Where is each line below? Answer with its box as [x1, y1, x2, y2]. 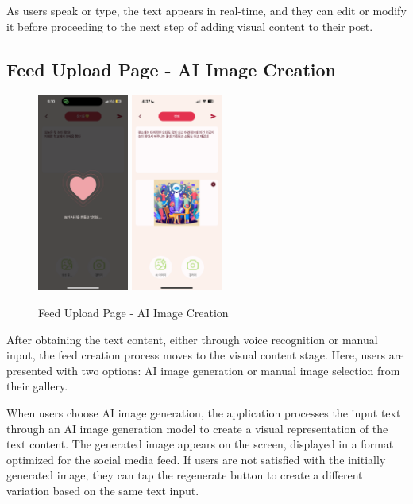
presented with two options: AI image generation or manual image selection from [6, 362, 400, 378]
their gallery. [6, 378, 68, 394]
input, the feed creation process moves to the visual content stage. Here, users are [6, 347, 404, 363]
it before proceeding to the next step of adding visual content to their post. [6, 17, 373, 34]
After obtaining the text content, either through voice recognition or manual [6, 331, 378, 347]
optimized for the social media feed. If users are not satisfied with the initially [6, 451, 386, 467]
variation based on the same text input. [6, 482, 199, 498]
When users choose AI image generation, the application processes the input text [6, 404, 401, 421]
